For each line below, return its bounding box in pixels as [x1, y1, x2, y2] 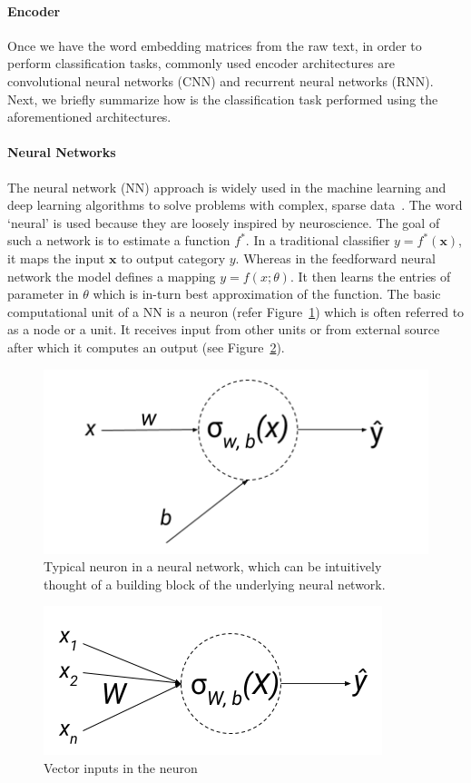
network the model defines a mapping [7, 266, 216, 285]
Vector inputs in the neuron [44, 758, 198, 777]
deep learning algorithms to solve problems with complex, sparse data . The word [7, 195, 463, 214]
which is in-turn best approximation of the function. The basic [93, 284, 441, 303]
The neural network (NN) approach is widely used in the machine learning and [7, 177, 446, 196]
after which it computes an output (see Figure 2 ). [7, 337, 285, 356]
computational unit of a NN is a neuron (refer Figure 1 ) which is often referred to [7, 302, 465, 321]
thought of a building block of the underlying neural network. [44, 574, 386, 593]
